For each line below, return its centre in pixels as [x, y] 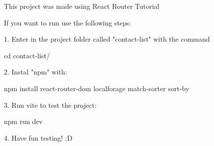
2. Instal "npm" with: [36, 72]
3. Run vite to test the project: [50, 105]
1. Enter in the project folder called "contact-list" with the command [107, 39]
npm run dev [24, 121]
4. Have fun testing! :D [38, 137]
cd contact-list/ [27, 55]
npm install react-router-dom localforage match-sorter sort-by [97, 88]
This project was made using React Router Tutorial [82, 6]
